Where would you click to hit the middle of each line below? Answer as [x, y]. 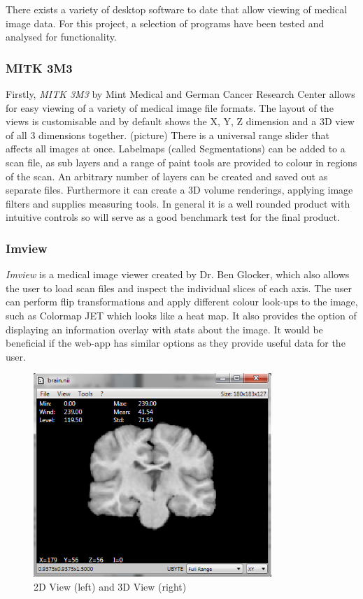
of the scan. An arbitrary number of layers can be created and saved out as [167, 176]
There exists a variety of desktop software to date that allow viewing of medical [177, 9]
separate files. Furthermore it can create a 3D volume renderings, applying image [179, 190]
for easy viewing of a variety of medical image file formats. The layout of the [170, 107]
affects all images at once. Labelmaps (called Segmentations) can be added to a [176, 149]
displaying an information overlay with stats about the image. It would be [164, 329]
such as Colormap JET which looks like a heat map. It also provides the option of [181, 315]
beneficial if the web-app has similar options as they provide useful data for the [176, 343]
